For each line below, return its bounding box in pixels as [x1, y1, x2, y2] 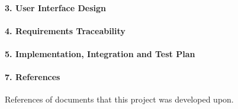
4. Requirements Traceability [5, 24, 126, 37]
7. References [5, 71, 60, 83]
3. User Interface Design [5, 1, 107, 14]
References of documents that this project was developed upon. [5, 93, 234, 105]
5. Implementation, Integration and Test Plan [5, 47, 195, 60]
